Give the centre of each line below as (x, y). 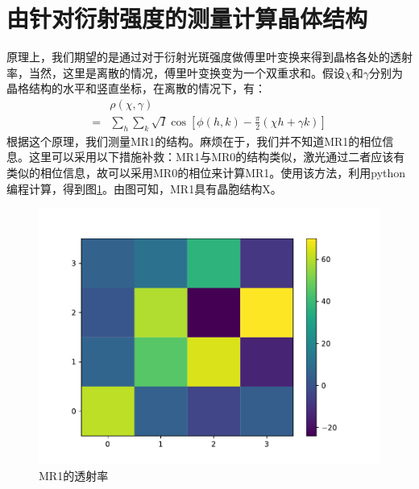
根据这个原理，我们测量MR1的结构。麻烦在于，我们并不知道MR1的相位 (195, 141)
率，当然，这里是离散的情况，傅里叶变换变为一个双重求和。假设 (176, 72)
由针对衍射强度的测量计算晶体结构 (187, 18)
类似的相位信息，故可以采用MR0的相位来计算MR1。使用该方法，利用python (206, 172)
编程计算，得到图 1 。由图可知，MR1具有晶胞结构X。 (144, 188)
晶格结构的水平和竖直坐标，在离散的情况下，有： (136, 88)
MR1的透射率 (74, 475)
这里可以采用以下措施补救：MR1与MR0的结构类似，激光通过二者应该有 (217, 157)
